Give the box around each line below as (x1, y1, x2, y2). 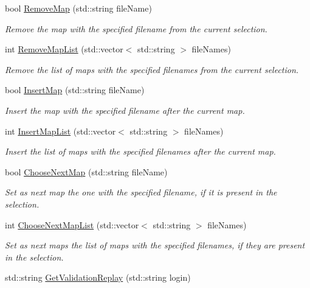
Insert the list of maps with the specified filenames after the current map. (5, 145, 276, 158)
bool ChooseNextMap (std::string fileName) (5, 165, 168, 178)
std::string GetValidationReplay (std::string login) (5, 271, 191, 284)
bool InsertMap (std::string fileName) (5, 83, 145, 96)
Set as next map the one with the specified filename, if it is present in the (5, 186, 277, 198)
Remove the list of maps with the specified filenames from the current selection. (5, 63, 299, 76)
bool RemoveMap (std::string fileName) (5, 2, 152, 14)
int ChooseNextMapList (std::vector (5, 218, 139, 231)
